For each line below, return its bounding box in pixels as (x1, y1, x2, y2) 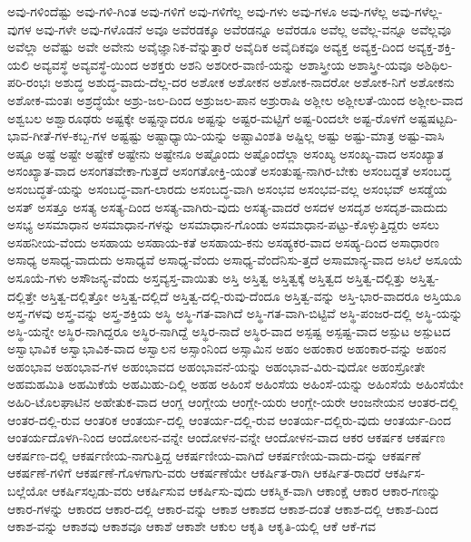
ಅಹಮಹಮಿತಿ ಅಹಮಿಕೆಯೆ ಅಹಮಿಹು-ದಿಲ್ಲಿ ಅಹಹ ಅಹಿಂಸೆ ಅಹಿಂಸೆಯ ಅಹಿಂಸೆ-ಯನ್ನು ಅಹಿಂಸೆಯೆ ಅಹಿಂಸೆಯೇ (7, 374, 464, 393)
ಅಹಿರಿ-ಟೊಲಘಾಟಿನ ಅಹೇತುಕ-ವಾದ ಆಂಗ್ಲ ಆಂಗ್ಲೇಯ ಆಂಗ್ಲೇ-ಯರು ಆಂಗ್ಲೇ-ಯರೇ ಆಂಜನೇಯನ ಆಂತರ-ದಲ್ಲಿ (7, 392, 458, 411)
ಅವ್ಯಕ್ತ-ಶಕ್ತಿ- (407, 37, 456, 56)
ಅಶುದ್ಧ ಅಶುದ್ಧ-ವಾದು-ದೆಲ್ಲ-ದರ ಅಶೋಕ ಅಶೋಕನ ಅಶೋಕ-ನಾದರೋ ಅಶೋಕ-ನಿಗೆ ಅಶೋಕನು (54, 73, 455, 92)
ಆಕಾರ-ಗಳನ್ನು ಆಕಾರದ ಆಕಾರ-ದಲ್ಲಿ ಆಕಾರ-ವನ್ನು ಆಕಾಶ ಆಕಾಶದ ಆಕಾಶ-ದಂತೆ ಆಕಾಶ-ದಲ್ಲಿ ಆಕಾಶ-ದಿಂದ (7, 498, 438, 518)
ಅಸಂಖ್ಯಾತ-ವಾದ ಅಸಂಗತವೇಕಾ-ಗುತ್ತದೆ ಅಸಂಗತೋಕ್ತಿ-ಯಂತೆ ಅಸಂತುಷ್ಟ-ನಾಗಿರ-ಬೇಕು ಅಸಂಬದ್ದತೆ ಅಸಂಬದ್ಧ (7, 161, 452, 180)
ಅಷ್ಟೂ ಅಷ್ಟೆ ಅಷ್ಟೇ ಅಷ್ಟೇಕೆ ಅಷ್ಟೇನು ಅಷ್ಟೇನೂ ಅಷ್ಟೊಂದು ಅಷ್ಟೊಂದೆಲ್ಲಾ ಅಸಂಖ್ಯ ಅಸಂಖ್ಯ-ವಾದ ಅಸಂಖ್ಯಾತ (7, 143, 444, 162)
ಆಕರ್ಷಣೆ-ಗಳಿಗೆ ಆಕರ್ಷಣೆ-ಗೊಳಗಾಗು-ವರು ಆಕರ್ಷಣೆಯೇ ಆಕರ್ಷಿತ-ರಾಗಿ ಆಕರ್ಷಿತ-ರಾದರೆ (7, 463, 381, 482)
